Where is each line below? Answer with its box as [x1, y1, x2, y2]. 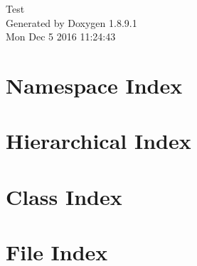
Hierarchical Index [6, 126, 191, 155]
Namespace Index [6, 70, 183, 99]
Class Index [6, 182, 122, 211]
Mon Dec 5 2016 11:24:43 [6, 29, 116, 44]
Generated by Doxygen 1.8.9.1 [6, 15, 137, 30]
